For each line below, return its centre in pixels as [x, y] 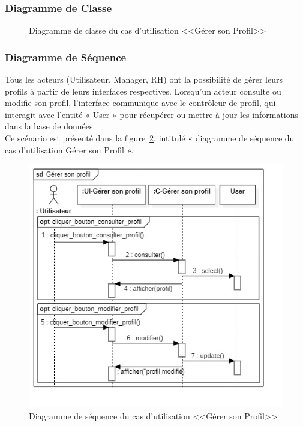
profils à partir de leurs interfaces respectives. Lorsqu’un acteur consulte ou [143, 91]
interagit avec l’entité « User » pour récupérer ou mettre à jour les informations [152, 114]
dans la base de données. [50, 126]
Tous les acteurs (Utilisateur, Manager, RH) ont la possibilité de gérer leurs [144, 79]
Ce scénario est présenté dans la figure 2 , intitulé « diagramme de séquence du [150, 138]
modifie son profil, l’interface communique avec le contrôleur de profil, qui [140, 103]
